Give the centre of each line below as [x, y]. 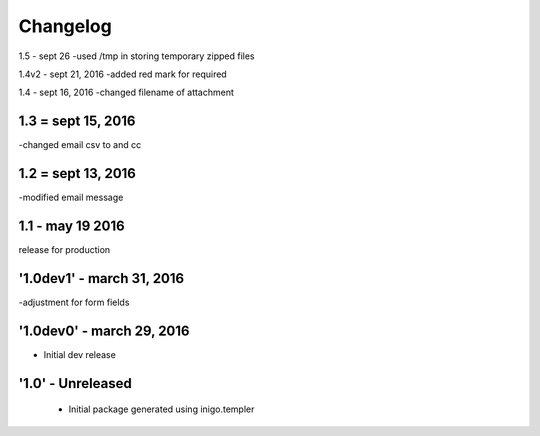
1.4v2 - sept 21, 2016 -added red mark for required [122, 74]
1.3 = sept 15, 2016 [77, 121]
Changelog [65, 26]
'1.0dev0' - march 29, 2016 [104, 330]
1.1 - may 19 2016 [71, 225]
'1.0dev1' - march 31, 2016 [101, 278]
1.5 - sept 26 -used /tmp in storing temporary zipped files [136, 56]
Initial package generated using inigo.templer [161, 409]
